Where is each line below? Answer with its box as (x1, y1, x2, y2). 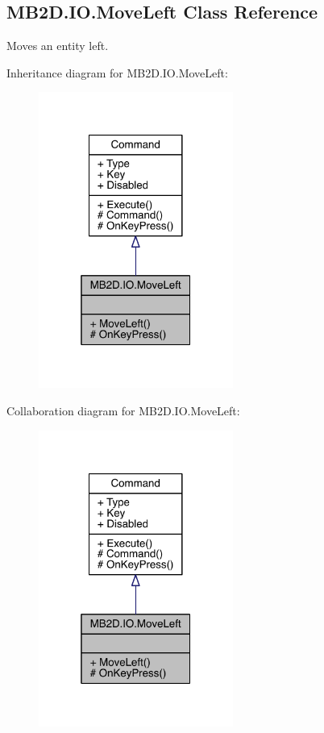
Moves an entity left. (6, 37, 109, 54)
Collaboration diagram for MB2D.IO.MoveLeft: (6, 402, 240, 419)
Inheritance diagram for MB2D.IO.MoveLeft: (6, 64, 228, 81)
